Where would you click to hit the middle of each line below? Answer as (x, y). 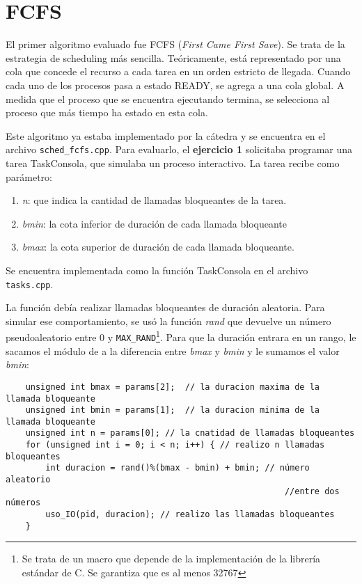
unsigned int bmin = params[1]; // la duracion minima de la (173, 410)
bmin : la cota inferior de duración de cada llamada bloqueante (154, 223)
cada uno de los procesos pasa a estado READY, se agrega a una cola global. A (175, 85)
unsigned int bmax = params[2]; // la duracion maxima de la (173, 387)
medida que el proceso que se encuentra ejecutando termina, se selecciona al (168, 98)
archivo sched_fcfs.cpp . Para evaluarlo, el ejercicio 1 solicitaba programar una (179, 149)
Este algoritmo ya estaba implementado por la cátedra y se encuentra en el (166, 135)
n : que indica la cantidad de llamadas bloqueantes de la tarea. (154, 200)
